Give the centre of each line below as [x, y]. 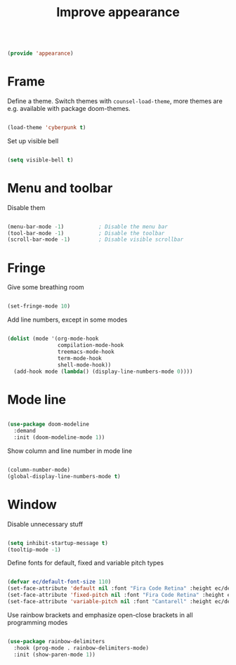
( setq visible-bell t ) [40, 160]
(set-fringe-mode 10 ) [39, 306]
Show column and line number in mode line [70, 451]
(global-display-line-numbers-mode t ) [64, 476]
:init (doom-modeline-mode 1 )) [59, 437]
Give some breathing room [46, 287]
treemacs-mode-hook [86, 352]
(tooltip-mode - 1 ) [34, 549]
